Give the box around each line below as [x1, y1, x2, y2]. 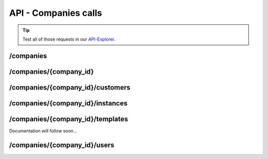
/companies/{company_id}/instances [9, 99, 128, 107]
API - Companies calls [9, 7, 102, 18]
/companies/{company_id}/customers [9, 83, 131, 92]
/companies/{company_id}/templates [9, 114, 129, 123]
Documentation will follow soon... [9, 128, 77, 134]
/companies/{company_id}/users [9, 141, 115, 149]
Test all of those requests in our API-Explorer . [22, 36, 116, 42]
